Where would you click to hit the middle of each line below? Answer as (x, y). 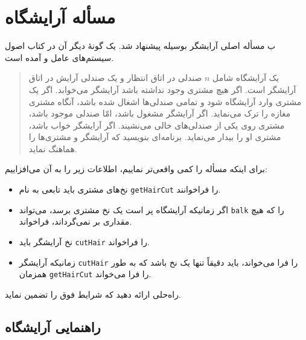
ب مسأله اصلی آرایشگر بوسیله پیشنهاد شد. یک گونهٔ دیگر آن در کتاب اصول (140, 46)
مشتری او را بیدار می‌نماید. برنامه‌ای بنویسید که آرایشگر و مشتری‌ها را (155, 137)
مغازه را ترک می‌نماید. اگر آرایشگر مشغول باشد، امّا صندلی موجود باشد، (160, 113)
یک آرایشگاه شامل (246, 78)
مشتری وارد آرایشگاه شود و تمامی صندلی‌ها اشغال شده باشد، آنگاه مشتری (165, 101)
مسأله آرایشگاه (60, 17)
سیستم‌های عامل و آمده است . (59, 57)
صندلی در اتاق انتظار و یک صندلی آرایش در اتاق (115, 78)
